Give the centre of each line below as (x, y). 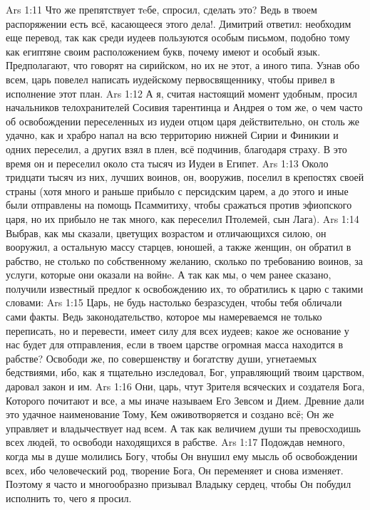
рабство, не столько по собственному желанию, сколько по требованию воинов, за (185, 260)
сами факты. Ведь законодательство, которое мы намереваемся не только (164, 317)
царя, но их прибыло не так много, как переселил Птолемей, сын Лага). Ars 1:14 (183, 218)
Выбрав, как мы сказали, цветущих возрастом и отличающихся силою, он (166, 233)
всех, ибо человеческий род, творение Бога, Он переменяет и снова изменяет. (175, 470)
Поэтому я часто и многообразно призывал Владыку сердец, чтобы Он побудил (179, 484)
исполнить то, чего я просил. (69, 498)
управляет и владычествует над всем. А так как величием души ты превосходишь (183, 428)
